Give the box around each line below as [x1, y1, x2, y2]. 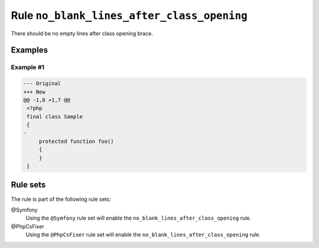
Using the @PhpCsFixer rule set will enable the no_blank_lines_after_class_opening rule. [25, 231, 261, 239]
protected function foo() [38, 138, 115, 145]
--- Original [23, 80, 61, 87]
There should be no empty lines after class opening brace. [11, 30, 154, 37]
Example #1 [11, 63, 44, 71]
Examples [11, 45, 48, 56]
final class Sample [27, 113, 83, 120]
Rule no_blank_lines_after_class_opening [11, 9, 248, 22]
